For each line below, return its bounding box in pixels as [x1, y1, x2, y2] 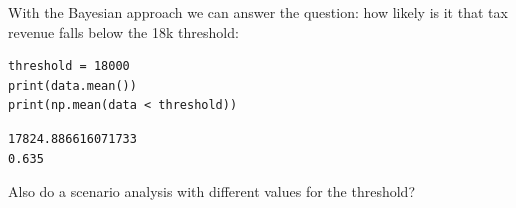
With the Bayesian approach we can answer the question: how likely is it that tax [8, 2, 508, 22]
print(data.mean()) [8, 78, 137, 93]
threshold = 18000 [8, 59, 130, 74]
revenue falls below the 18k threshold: [8, 21, 239, 42]
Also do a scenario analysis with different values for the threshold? [8, 181, 415, 202]
